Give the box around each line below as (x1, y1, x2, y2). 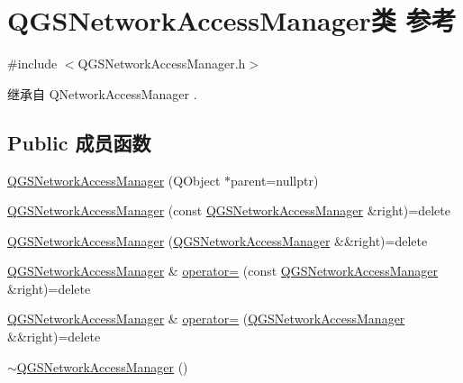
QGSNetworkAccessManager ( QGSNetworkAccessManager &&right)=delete (7, 231, 428, 250)
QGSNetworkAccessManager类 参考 (7, 2, 457, 39)
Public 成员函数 (7, 128, 151, 156)
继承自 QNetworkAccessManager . (7, 84, 197, 103)
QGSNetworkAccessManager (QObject (7, 170, 221, 189)
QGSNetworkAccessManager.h (77, 54, 246, 73)
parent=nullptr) (231, 170, 319, 189)
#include (7, 54, 58, 73)
